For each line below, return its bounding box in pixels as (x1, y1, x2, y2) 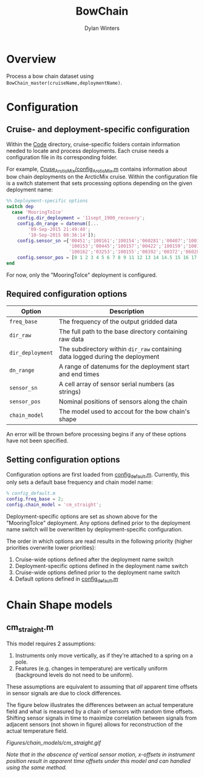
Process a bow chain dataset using (6, 72, 94, 80)
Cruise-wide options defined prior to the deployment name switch (15, 569, 180, 577)
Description (109, 307, 144, 315)
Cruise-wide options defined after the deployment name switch (15, 556, 174, 563)
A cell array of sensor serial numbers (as (58, 380, 175, 388)
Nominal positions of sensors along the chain (58, 397, 188, 406)
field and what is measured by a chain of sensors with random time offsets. (6, 708, 195, 715)
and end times (58, 370, 100, 378)
